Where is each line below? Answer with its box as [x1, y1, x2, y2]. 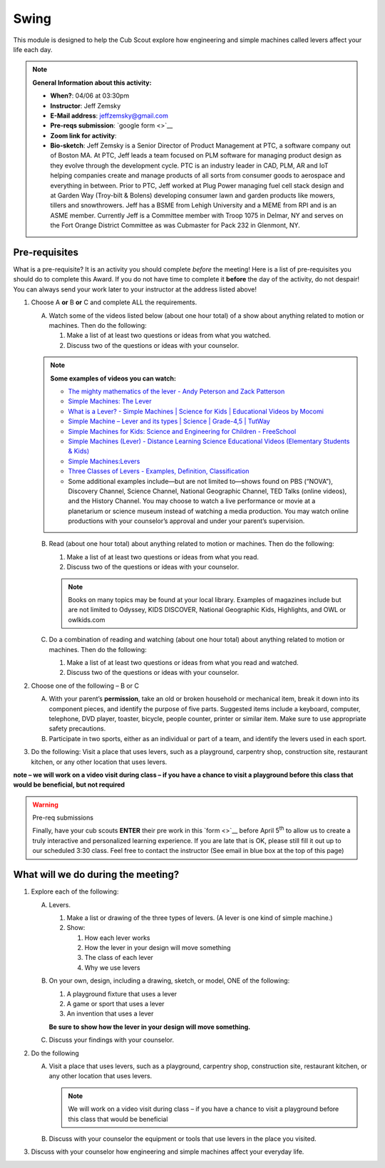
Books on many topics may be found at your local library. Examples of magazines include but [68, 596, 342, 604]
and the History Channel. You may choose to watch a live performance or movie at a [68, 497, 316, 505]
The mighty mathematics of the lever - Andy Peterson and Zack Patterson [68, 387, 285, 396]
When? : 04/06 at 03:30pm [50, 91, 130, 100]
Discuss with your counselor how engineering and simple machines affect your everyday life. [31, 1147, 304, 1156]
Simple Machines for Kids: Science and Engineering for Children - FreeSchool [68, 427, 297, 435]
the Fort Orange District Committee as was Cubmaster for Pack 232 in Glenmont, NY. [50, 221, 301, 229]
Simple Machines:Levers [68, 457, 140, 465]
